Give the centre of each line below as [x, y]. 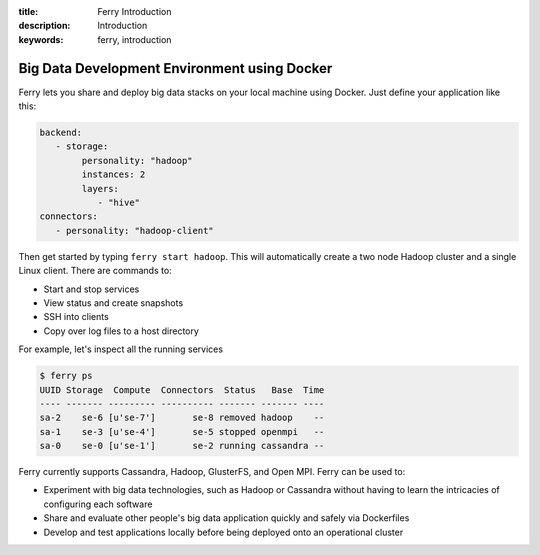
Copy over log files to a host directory [121, 331]
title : [28, 11]
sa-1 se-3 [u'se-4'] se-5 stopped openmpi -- [182, 431]
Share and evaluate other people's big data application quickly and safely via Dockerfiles [226, 518]
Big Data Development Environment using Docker [175, 68]
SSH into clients [76, 317]
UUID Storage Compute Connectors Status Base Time [182, 389]
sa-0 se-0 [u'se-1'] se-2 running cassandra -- [182, 446]
